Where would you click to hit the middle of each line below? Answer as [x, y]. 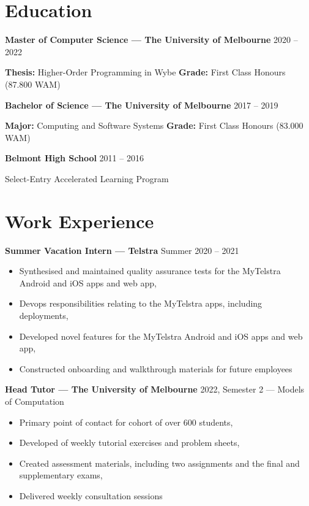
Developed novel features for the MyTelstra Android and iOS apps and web [161, 336]
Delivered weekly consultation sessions [91, 495]
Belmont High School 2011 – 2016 [74, 158]
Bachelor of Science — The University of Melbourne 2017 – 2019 [142, 105]
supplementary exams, [61, 475]
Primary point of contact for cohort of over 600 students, [126, 422]
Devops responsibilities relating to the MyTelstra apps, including [141, 303]
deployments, [44, 315]
